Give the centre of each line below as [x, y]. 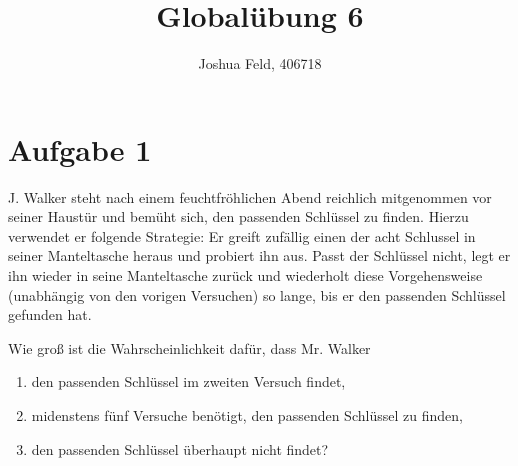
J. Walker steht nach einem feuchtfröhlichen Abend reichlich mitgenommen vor [250, 196]
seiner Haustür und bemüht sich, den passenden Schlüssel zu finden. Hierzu [238, 216]
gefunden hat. [50, 314]
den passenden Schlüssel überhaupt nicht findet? [180, 448]
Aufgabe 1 [80, 148]
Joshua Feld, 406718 [260, 63]
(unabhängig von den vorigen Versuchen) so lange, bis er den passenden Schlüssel [257, 294]
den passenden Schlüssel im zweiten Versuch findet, [188, 381]
